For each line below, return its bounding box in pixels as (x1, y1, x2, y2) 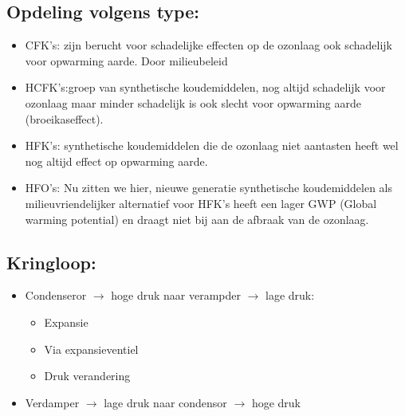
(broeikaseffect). (25, 110, 104, 127)
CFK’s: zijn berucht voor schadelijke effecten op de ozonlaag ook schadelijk (25, 37, 392, 53)
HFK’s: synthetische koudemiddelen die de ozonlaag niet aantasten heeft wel (25, 137, 399, 154)
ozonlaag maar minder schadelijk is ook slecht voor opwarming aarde (25, 94, 361, 111)
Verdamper (25, 394, 80, 410)
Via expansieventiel (44, 340, 139, 357)
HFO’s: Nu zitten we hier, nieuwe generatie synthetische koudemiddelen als (25, 179, 393, 196)
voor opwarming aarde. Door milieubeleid (25, 52, 228, 69)
